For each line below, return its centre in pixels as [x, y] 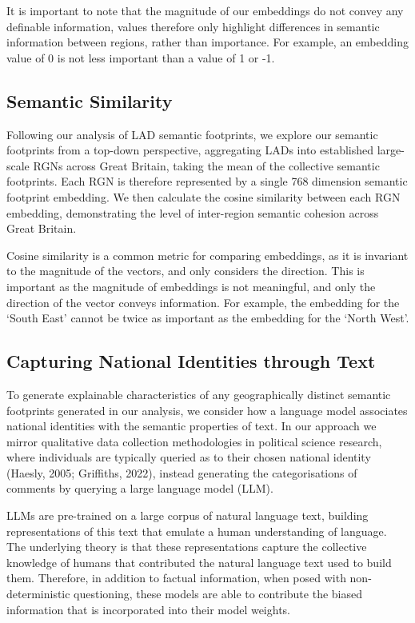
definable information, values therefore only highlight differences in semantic [193, 26]
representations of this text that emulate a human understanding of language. [197, 531]
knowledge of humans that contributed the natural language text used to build [199, 562]
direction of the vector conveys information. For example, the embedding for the [203, 302]
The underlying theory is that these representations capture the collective [187, 547]
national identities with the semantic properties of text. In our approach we [192, 426]
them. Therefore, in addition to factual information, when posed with [176, 578]
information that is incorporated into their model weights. [149, 609]
